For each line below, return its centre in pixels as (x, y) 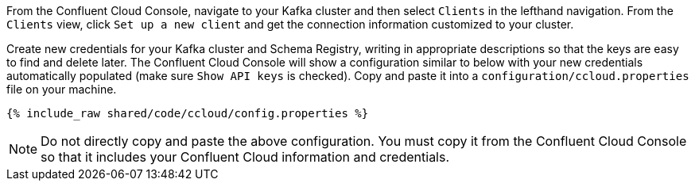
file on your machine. (62, 89)
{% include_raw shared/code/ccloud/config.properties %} (188, 113)
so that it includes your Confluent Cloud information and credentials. (245, 157)
